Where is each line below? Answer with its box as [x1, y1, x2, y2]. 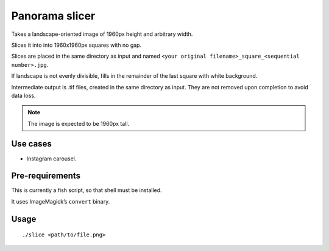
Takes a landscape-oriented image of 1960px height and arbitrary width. [11, 30, 193, 38]
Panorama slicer [11, 9, 96, 22]
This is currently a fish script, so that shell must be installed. [11, 187, 162, 194]
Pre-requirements [11, 171, 81, 181]
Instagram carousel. [26, 155, 77, 162]
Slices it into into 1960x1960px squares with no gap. [11, 41, 142, 49]
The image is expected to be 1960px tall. [27, 120, 130, 127]
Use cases [11, 139, 52, 149]
